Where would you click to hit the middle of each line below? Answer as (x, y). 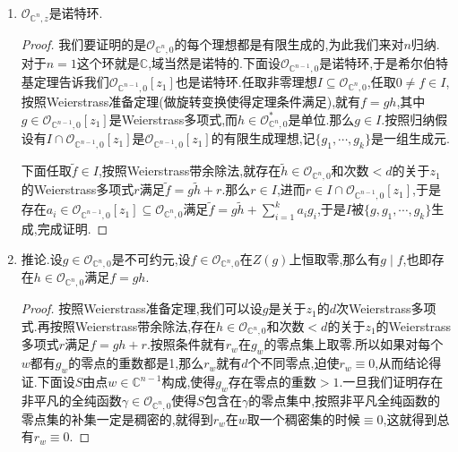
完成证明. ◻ (73, 229)
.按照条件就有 (186, 344)
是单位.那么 (321, 119)
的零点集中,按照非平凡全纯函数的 (345, 400)
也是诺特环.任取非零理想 (246, 82)
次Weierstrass (373, 308)
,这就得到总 (416, 418)
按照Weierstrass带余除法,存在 (133, 325)
